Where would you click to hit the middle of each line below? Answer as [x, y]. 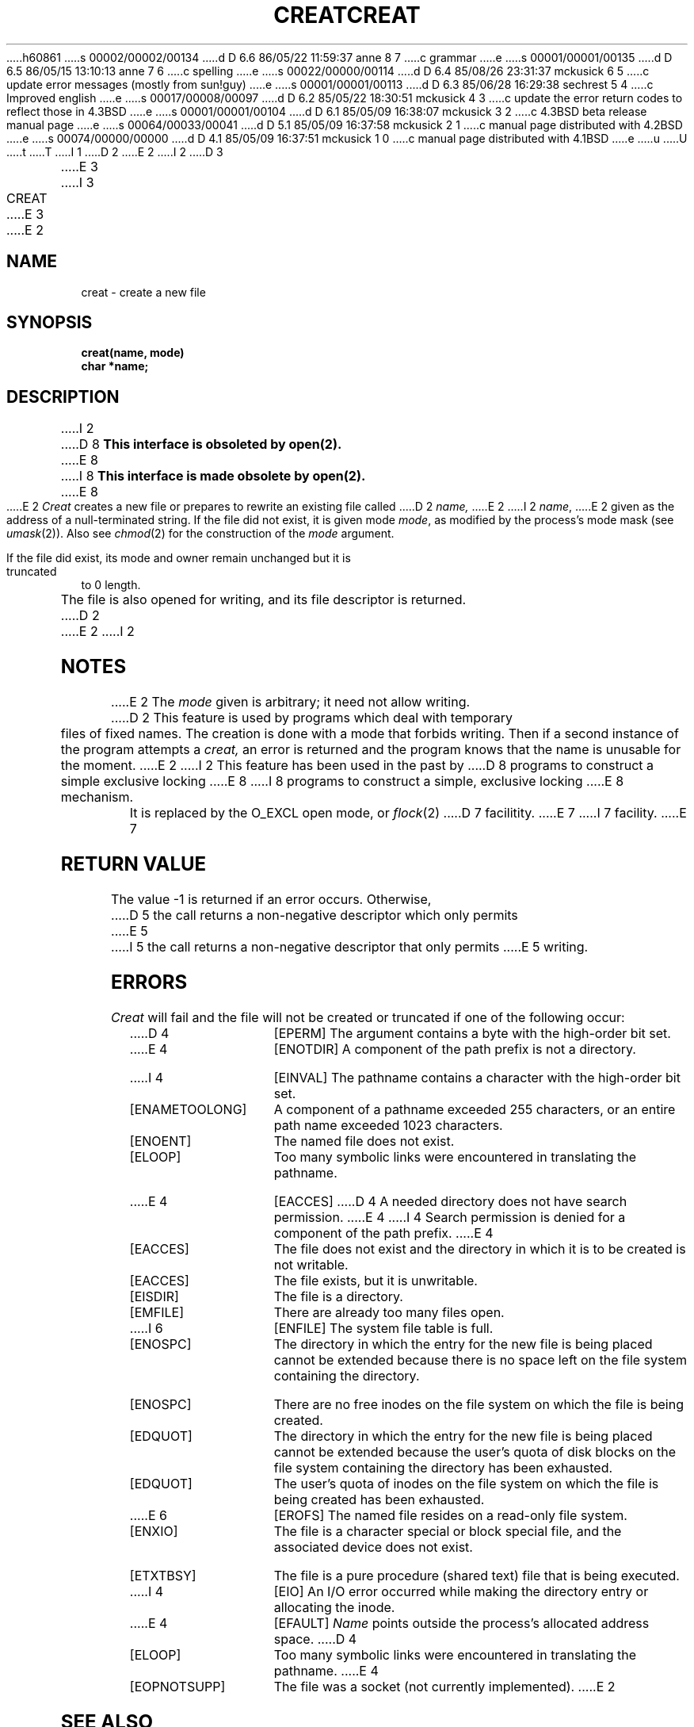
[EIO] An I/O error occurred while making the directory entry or [461, 1591]
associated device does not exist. [373, 1547]
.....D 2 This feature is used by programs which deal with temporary [312, 718]
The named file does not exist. [364, 1141]
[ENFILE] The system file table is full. [383, 1328]
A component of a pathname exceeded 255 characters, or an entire [475, 1109]
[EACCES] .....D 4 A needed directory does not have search [450, 1201]
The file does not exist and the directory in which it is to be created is [480, 1248]
